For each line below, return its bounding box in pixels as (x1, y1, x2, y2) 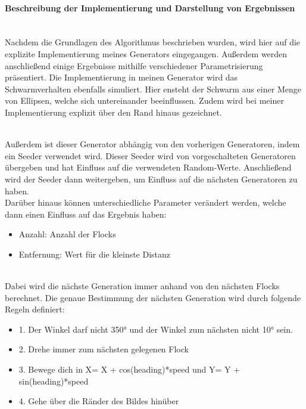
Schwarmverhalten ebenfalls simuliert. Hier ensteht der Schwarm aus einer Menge (5, 82, 301, 95)
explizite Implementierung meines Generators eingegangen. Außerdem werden (5, 47, 288, 60)
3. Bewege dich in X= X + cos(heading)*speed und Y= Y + (18, 363, 241, 376)
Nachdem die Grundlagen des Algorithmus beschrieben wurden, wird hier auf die (5, 36, 301, 48)
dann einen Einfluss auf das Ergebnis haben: (5, 207, 167, 220)
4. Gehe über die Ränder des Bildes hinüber (18, 395, 179, 407)
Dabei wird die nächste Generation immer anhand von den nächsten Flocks (5, 280, 280, 292)
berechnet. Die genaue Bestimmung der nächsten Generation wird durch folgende (5, 291, 301, 303)
